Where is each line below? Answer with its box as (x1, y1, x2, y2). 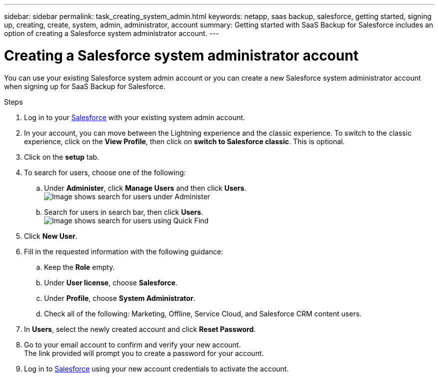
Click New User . (24, 231, 77, 240)
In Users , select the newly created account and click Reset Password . (24, 324, 256, 333)
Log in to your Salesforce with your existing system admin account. (24, 113, 245, 122)
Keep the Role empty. (44, 262, 115, 271)
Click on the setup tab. (24, 152, 99, 161)
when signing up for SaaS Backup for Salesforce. (4, 82, 165, 91)
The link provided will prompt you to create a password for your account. (24, 348, 264, 357)
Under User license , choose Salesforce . (44, 278, 177, 287)
